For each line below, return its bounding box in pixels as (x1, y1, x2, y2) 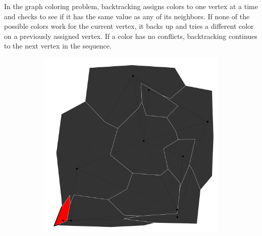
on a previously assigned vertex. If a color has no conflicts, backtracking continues (4, 30, 257, 41)
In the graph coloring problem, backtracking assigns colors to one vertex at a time (4, 1, 258, 11)
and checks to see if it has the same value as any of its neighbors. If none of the (4, 11, 250, 21)
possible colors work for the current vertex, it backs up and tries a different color (4, 21, 254, 31)
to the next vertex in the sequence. (4, 40, 112, 51)
